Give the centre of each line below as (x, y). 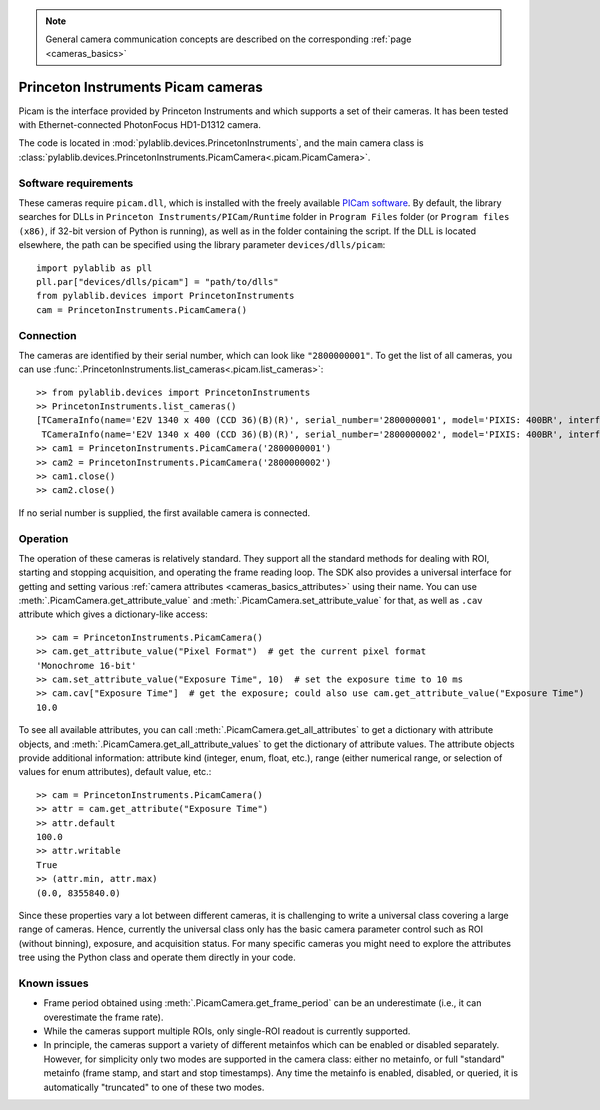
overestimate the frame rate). (103, 1017)
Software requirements (76, 183)
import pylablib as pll (94, 268)
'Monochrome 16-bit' (86, 665)
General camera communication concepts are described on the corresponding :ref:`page (228, 39)
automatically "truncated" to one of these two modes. (154, 1087)
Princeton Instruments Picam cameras (141, 86)
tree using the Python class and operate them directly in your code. (157, 957)
